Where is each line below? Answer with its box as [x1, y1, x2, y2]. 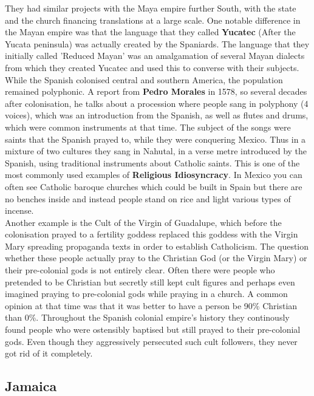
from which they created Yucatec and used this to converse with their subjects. [5, 61, 299, 73]
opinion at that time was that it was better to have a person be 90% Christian [5, 299, 298, 312]
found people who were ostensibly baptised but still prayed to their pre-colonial [5, 323, 301, 336]
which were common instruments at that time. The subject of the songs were [5, 120, 291, 133]
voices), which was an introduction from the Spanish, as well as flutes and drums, [5, 109, 309, 121]
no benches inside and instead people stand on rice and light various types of [5, 192, 291, 205]
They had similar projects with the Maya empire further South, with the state [5, 2, 296, 14]
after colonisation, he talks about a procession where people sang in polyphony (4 [5, 97, 309, 109]
